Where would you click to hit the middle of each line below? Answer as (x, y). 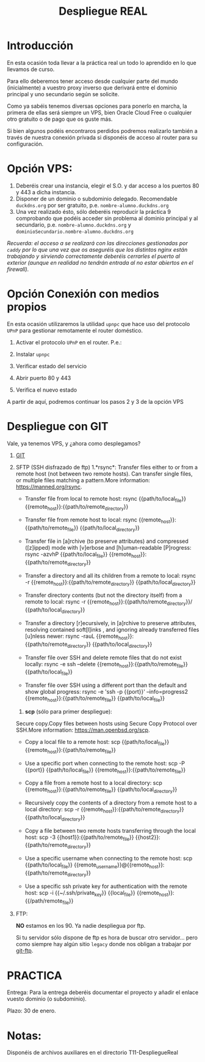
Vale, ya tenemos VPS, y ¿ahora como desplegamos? (74, 443)
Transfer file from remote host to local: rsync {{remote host (97, 521)
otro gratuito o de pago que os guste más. (60, 119)
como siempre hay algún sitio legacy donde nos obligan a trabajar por (103, 944)
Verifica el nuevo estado (46, 390)
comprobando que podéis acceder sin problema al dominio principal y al (107, 218)
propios (27, 307)
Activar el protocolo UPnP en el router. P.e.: (69, 342)
